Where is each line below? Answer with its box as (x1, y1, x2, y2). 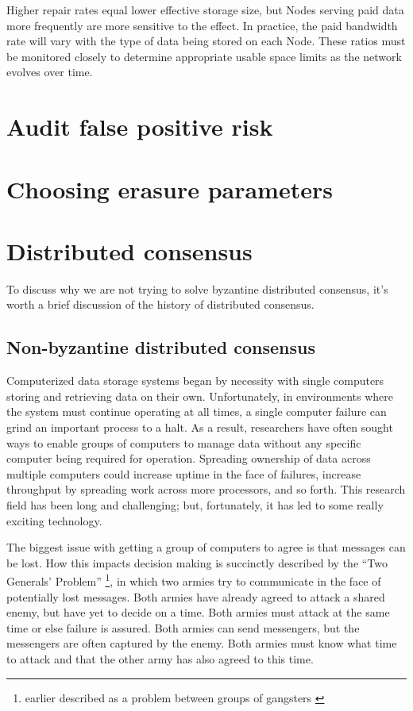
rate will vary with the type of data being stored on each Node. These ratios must (6, 33, 406, 49)
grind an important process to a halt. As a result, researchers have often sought (6, 419, 393, 436)
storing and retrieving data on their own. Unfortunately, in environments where (6, 387, 393, 404)
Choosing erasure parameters (6, 172, 333, 205)
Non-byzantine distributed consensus (6, 335, 315, 359)
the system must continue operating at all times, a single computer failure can (6, 403, 387, 420)
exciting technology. (6, 512, 102, 528)
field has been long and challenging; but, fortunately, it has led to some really (6, 496, 384, 513)
